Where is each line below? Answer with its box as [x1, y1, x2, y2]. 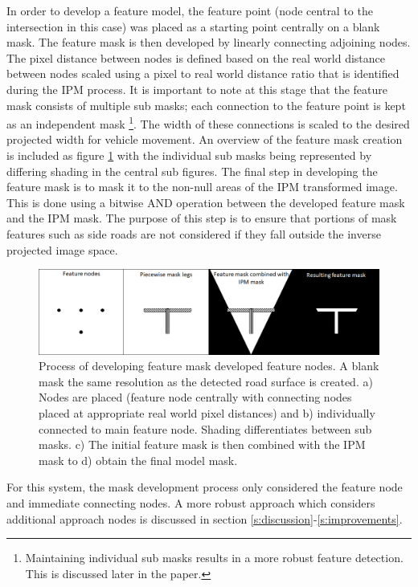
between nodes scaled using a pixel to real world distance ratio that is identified [6, 65, 400, 82]
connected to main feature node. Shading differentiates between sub [39, 420, 372, 437]
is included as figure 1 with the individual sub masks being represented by [6, 147, 372, 163]
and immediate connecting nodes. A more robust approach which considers [6, 494, 375, 511]
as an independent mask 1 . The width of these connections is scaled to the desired [6, 113, 410, 132]
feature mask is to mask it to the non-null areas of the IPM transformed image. [6, 178, 398, 195]
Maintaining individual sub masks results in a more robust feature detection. [25, 549, 404, 566]
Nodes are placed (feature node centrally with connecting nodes [39, 389, 352, 406]
